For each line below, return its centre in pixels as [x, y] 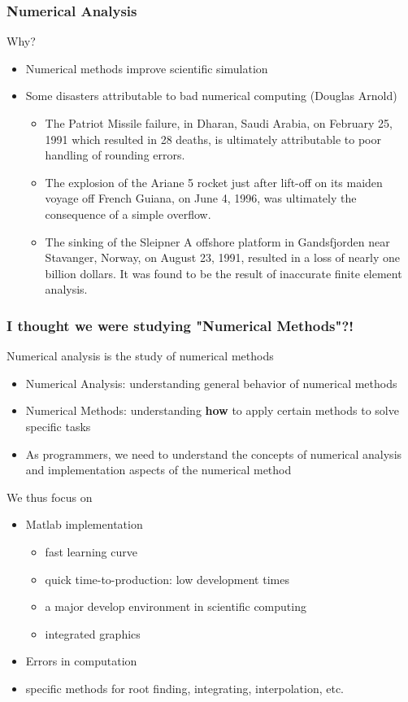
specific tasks [58, 426]
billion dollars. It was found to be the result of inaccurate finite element [224, 273]
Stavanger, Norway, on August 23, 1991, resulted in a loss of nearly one [222, 257]
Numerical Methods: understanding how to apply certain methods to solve [212, 410]
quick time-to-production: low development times [167, 579]
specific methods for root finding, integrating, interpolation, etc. [184, 688]
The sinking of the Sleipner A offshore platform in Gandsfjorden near [217, 241]
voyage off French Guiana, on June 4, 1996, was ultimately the [201, 198]
